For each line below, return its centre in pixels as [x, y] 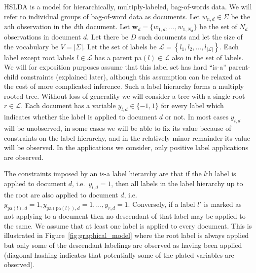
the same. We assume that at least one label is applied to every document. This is [128, 225]
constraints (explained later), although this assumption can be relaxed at [131, 76]
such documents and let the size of [190, 36]
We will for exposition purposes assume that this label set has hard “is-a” [115, 67]
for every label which [192, 105]
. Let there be [108, 36]
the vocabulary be [31, 46]
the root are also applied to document [61, 194]
